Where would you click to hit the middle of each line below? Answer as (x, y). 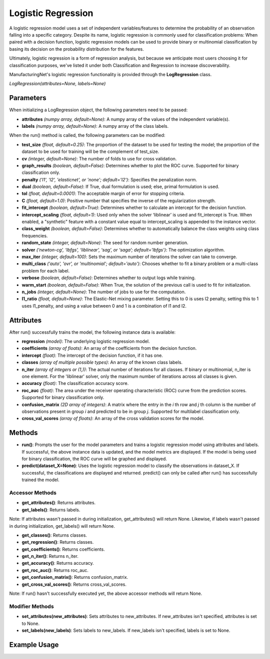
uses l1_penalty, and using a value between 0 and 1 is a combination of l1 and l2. (104, 306)
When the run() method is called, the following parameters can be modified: (87, 135)
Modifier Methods (32, 606)
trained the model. (40, 480)
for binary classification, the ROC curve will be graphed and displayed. (94, 459)
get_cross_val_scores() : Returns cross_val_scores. (74, 584)
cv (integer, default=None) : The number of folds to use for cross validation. (99, 158)
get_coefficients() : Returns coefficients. (63, 549)
